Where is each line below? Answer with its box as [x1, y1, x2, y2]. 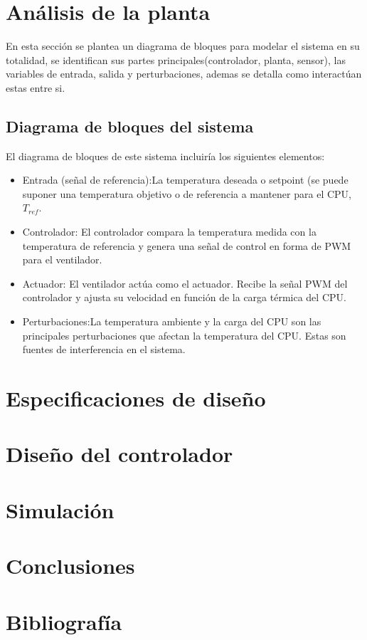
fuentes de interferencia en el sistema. [22, 342, 186, 357]
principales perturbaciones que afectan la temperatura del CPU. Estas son [22, 327, 346, 342]
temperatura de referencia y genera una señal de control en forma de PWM [22, 238, 351, 253]
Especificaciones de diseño [6, 384, 266, 413]
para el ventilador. [22, 252, 102, 267]
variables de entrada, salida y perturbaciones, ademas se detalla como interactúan [6, 66, 362, 81]
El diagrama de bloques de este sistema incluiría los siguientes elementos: [6, 148, 325, 163]
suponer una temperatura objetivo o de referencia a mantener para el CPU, [22, 186, 351, 201]
